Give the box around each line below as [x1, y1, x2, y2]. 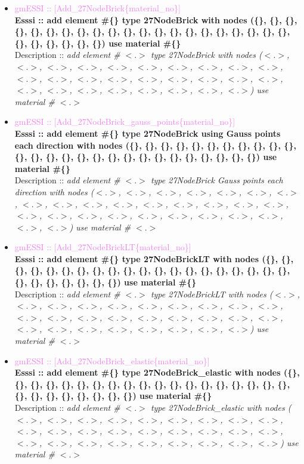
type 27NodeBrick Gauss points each [150, 174, 283, 186]
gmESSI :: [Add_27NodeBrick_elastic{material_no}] [14, 354, 210, 367]
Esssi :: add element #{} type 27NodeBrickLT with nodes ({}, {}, [14, 252, 294, 265]
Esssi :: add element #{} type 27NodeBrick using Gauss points [14, 127, 281, 139]
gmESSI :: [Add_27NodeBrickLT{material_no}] [14, 241, 191, 253]
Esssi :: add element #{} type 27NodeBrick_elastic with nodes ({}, [14, 366, 300, 379]
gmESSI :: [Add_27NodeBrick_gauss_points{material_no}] [14, 115, 235, 128]
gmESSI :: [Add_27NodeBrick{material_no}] [14, 2, 181, 14]
